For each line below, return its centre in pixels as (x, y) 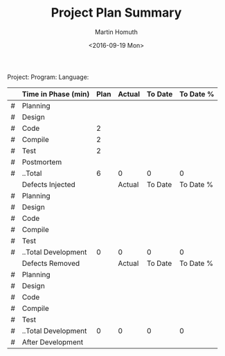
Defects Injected (49, 184)
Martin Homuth (116, 32)
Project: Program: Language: (48, 77)
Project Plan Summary (116, 13)
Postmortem (42, 162)
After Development (53, 342)
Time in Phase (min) (56, 94)
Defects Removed (51, 263)
